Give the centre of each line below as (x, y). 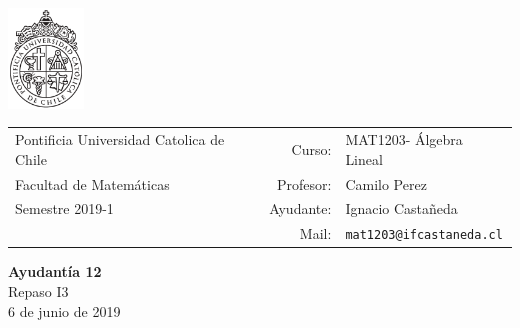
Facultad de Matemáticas (92, 183)
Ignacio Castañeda (401, 208)
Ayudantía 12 (55, 271)
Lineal (364, 158)
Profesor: (304, 183)
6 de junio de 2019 (64, 310)
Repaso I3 (38, 291)
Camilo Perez (386, 183)
